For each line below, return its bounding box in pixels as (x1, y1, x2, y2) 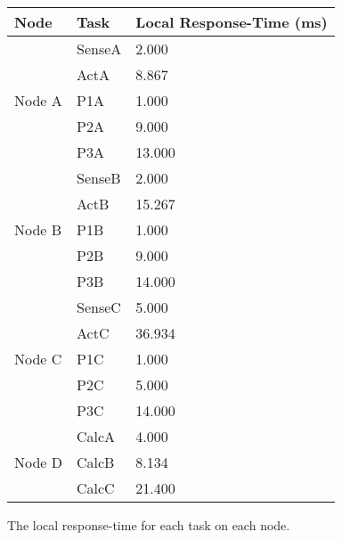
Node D (14, 452, 63, 472)
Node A (14, 90, 62, 110)
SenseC (77, 297, 121, 317)
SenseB (77, 168, 121, 188)
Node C (14, 348, 62, 369)
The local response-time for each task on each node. (7, 516, 290, 534)
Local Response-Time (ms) (135, 12, 328, 32)
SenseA (77, 38, 122, 59)
